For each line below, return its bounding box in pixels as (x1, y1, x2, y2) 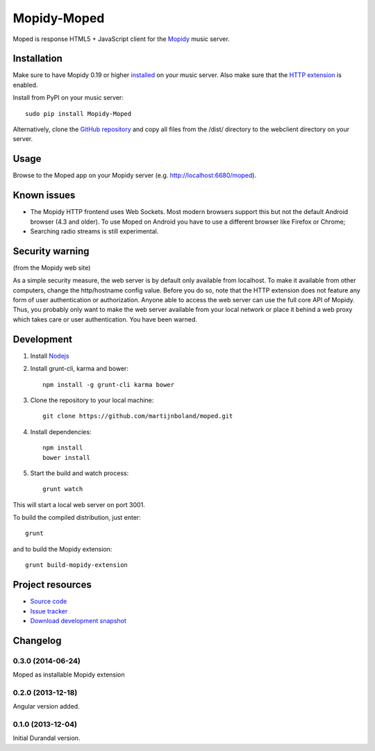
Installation (12, 53, 62, 65)
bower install (42, 454, 90, 461)
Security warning (12, 245, 90, 257)
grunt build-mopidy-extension (25, 561, 128, 569)
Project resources (12, 579, 92, 591)
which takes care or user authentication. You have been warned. (12, 315, 198, 323)
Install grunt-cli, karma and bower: (30, 365, 128, 373)
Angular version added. (12, 702, 80, 711)
